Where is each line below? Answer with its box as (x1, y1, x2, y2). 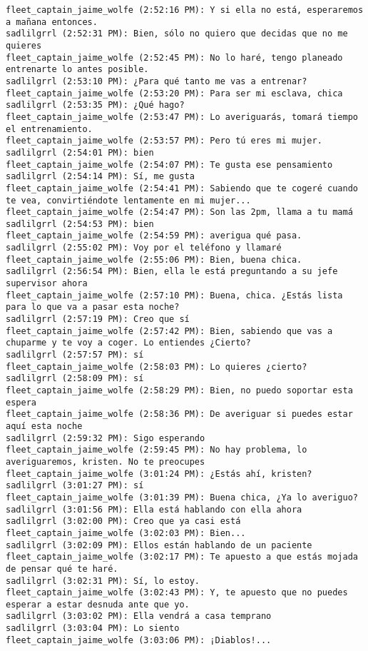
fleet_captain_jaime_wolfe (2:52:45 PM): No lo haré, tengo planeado (6, 52, 343, 63)
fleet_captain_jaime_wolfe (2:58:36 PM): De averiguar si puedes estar (6, 409, 353, 420)
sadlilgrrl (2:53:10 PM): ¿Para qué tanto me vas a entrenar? (6, 76, 307, 86)
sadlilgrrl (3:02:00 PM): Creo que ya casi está (6, 516, 241, 527)
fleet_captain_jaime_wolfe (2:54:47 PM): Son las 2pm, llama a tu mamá (6, 207, 353, 218)
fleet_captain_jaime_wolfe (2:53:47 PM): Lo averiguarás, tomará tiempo (6, 111, 358, 122)
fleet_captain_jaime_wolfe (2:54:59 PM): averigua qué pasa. (6, 231, 302, 241)
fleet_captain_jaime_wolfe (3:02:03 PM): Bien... (6, 528, 246, 538)
